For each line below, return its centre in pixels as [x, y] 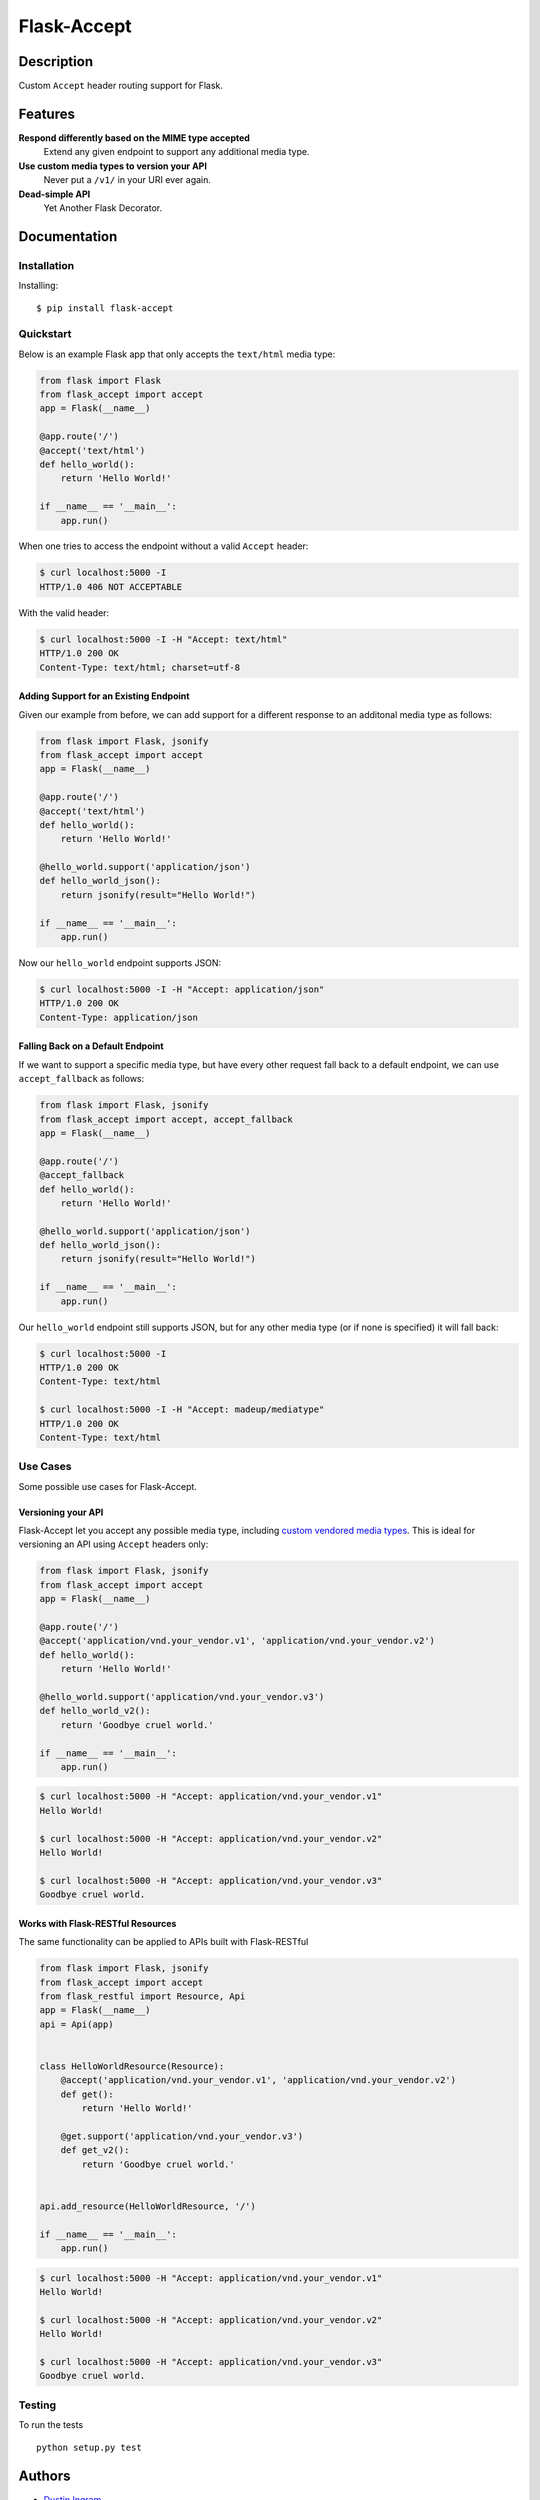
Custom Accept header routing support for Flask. [121, 86]
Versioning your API [61, 1512]
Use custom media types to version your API [112, 166]
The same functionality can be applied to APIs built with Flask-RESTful [163, 1942]
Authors [44, 2476]
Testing [37, 2405]
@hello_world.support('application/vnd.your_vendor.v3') [182, 1696]
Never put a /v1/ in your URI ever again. [127, 180]
